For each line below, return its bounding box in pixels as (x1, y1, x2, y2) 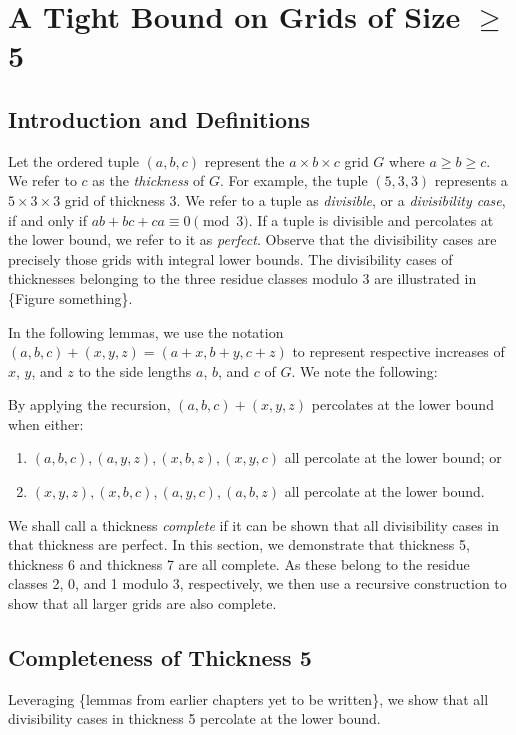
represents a (434, 170, 508, 191)
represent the (204, 150, 285, 171)
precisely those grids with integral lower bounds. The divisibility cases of (8, 248, 453, 269)
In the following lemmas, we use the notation (8, 321, 284, 342)
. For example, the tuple (219, 170, 368, 191)
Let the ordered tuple (8, 150, 139, 171)
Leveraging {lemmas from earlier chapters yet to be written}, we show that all (8, 688, 489, 709)
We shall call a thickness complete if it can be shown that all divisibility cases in (8, 514, 500, 535)
